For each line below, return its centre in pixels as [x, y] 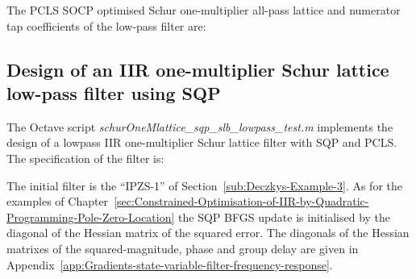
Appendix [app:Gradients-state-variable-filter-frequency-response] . [170, 264]
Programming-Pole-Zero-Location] [91, 217]
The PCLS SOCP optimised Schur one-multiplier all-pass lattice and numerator [204, 10]
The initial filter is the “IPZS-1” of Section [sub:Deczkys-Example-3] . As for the [204, 185]
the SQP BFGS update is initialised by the [285, 217]
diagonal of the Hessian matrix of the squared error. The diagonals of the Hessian [208, 233]
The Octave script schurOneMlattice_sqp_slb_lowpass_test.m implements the [200, 126]
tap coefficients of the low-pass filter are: [106, 25]
